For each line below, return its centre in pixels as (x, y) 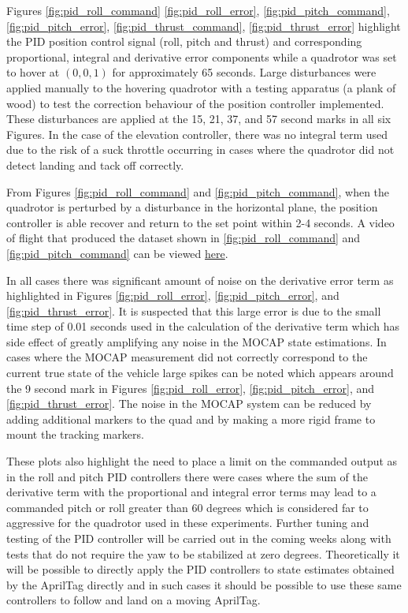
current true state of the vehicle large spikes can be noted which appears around (200, 373)
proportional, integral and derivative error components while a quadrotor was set (202, 56)
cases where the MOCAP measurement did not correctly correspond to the (187, 357)
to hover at (33, 72)
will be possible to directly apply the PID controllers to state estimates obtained (200, 569)
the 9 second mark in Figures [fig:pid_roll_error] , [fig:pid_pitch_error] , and (191, 388)
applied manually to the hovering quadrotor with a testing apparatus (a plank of (201, 87)
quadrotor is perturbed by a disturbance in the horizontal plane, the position (192, 207)
